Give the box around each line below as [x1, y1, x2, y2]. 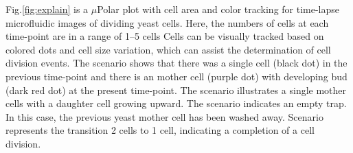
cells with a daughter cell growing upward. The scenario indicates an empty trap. [5, 96, 347, 110]
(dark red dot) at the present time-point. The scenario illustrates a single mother [5, 82, 347, 97]
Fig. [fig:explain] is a [5, 2, 89, 16]
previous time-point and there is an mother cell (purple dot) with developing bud [5, 69, 348, 83]
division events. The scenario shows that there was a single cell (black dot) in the [5, 56, 348, 70]
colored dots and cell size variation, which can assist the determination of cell [5, 42, 331, 56]
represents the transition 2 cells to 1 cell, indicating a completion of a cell [5, 123, 315, 137]
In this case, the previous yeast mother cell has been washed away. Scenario [5, 109, 323, 123]
